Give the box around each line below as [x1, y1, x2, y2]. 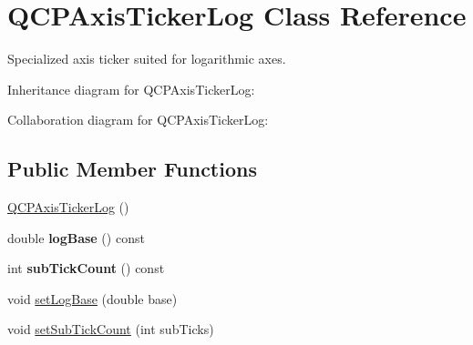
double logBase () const [7, 228, 145, 247]
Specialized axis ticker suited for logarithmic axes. [7, 49, 286, 68]
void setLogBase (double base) [7, 289, 178, 308]
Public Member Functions [7, 155, 257, 183]
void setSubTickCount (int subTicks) [7, 320, 214, 339]
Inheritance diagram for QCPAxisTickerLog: [7, 79, 255, 98]
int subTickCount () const [7, 259, 165, 278]
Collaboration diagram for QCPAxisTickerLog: [7, 110, 269, 129]
